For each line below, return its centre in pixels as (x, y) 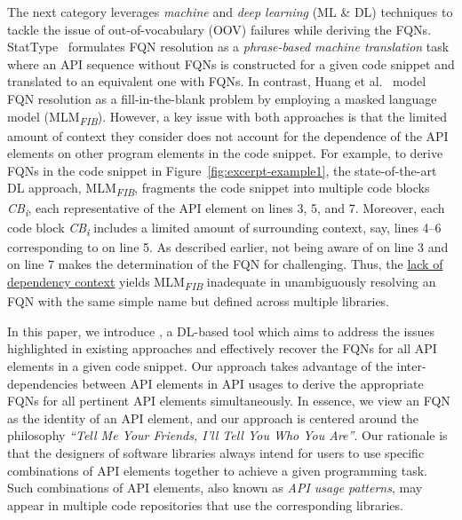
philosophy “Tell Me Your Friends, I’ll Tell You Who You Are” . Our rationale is (227, 435)
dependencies (43, 383)
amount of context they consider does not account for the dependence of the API (228, 135)
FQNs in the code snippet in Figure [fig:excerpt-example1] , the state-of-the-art (222, 170)
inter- (411, 365)
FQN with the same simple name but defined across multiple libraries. (199, 301)
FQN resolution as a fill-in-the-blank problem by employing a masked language (222, 98)
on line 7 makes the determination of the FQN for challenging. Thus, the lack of (225, 264)
